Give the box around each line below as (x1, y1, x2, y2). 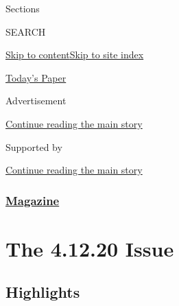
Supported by (5, 139, 62, 154)
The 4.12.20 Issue (5, 234, 174, 262)
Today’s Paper (5, 70, 67, 84)
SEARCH (5, 24, 46, 38)
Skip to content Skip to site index (5, 47, 144, 62)
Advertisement (5, 93, 67, 108)
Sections (5, 1, 40, 15)
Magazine (5, 191, 60, 209)
